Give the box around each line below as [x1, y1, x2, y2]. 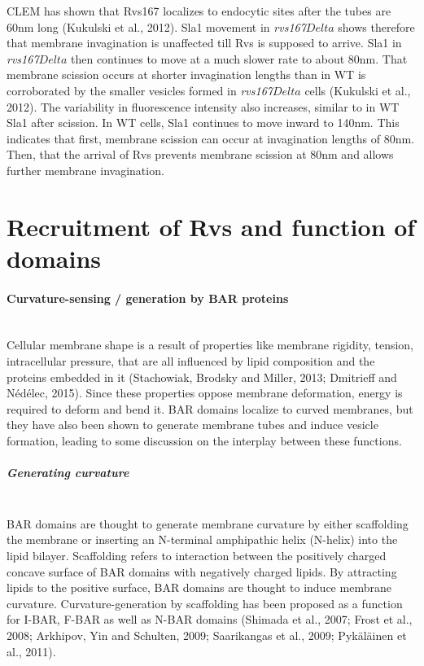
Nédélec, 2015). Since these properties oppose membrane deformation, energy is [7, 384, 403, 401]
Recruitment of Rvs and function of [7, 209, 416, 243]
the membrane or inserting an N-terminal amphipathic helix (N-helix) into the [7, 531, 398, 548]
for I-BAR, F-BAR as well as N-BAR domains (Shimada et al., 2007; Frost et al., [7, 611, 413, 628]
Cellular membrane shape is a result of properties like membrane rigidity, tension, [7, 336, 413, 353]
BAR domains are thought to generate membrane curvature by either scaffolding [7, 515, 409, 532]
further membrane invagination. [7, 161, 164, 178]
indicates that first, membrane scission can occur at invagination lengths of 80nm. [7, 129, 415, 147]
